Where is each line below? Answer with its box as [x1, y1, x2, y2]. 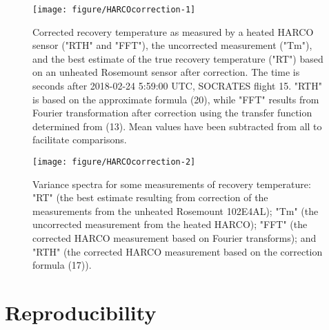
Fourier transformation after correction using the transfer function [32, 105, 312, 120]
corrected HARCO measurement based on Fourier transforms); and [32, 231, 317, 245]
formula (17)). [32, 258, 92, 272]
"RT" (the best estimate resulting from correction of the [32, 190, 268, 205]
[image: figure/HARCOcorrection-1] [32, 5, 196, 14]
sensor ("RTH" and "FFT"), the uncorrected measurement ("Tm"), [32, 38, 312, 52]
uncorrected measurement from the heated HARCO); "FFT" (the [32, 217, 308, 231]
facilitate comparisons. [32, 132, 127, 147]
